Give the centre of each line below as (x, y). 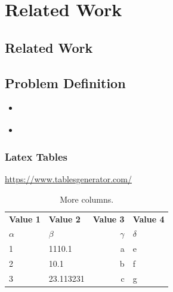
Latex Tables (36, 156)
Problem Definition (65, 82)
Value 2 (64, 219)
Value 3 (109, 219)
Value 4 (149, 219)
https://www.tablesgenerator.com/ (68, 179)
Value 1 (25, 219)
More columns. (87, 199)
